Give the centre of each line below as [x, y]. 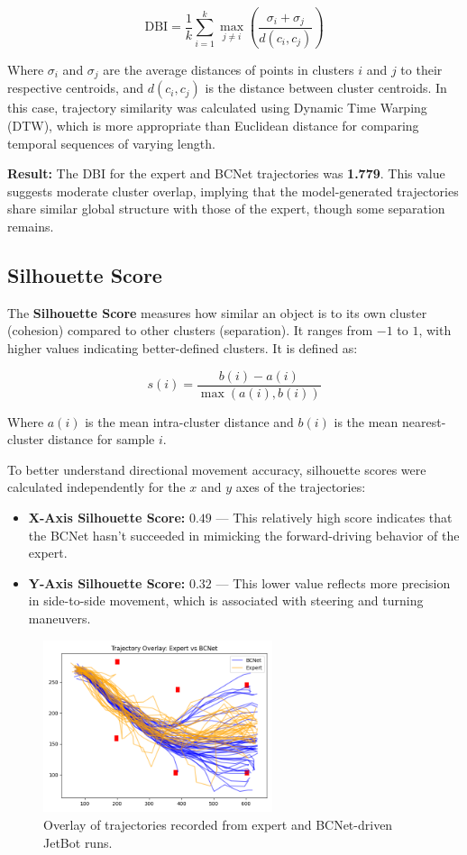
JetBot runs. [78, 842]
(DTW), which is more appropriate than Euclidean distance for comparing [213, 125]
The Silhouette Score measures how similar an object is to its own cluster [217, 312]
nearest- [424, 421]
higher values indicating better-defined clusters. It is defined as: [183, 347]
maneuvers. [60, 618]
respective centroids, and [76, 88]
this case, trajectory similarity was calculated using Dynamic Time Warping [217, 108]
